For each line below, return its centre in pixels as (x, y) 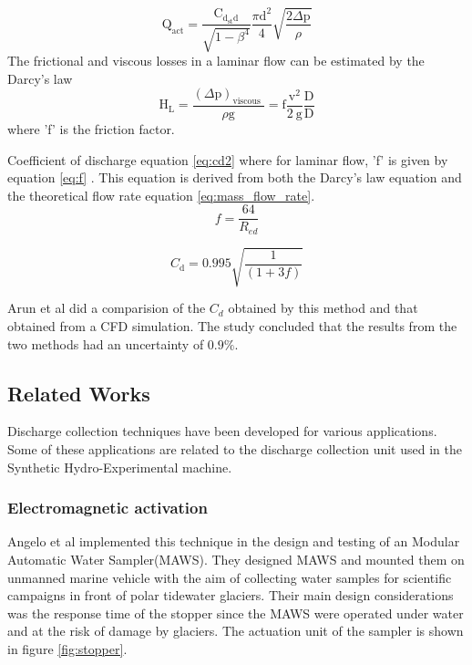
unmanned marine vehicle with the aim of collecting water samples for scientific (230, 577)
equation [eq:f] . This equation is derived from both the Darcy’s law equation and (235, 177)
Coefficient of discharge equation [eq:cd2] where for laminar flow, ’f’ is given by (228, 159)
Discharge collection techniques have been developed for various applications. (222, 431)
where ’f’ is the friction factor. (91, 128)
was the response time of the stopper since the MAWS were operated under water (236, 613)
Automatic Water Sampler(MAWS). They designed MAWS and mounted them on (236, 559)
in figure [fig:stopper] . (67, 648)
